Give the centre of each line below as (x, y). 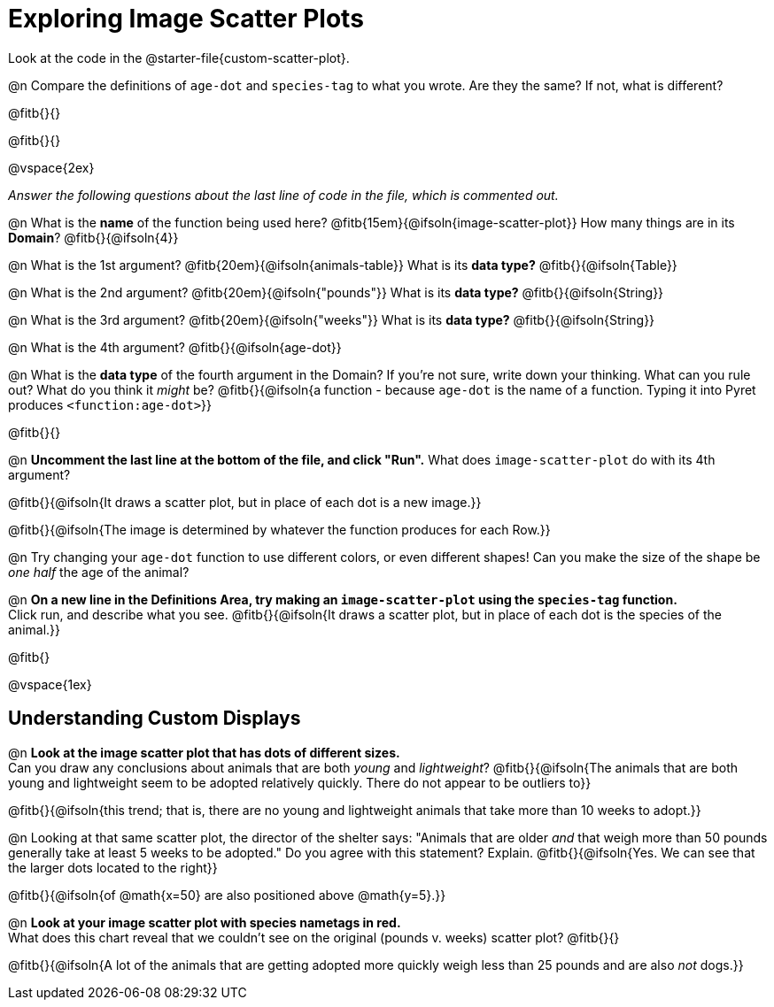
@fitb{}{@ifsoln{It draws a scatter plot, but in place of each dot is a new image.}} (245, 502)
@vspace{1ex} (50, 684)
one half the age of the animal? (99, 572)
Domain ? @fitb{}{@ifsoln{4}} (93, 237)
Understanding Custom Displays (155, 719)
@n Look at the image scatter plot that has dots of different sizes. (204, 752)
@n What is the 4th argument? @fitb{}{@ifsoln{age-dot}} (175, 347)
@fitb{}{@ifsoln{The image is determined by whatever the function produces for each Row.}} (279, 529)
